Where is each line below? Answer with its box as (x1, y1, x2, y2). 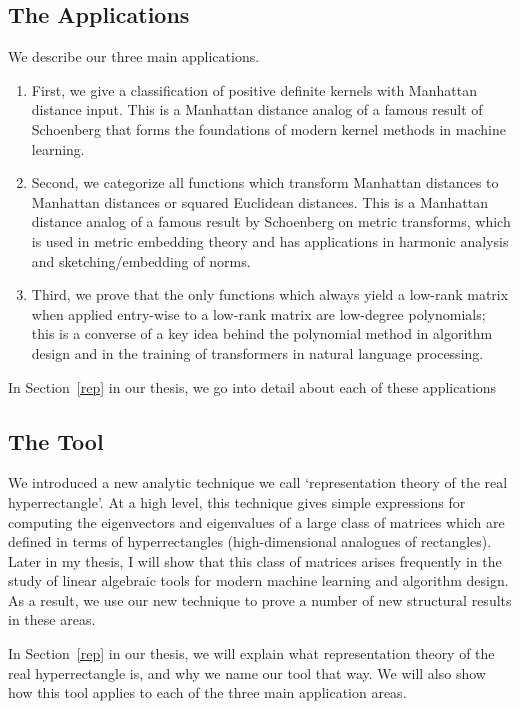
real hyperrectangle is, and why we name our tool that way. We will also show (8, 662, 486, 683)
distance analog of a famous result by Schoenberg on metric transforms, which (31, 211, 511, 232)
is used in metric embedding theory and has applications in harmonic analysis (31, 230, 509, 251)
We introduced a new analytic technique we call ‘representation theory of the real (8, 472, 508, 493)
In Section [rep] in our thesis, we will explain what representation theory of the (8, 643, 495, 664)
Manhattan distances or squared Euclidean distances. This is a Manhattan (31, 191, 489, 212)
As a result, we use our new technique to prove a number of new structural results (8, 589, 512, 610)
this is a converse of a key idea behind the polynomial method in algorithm (31, 323, 493, 344)
